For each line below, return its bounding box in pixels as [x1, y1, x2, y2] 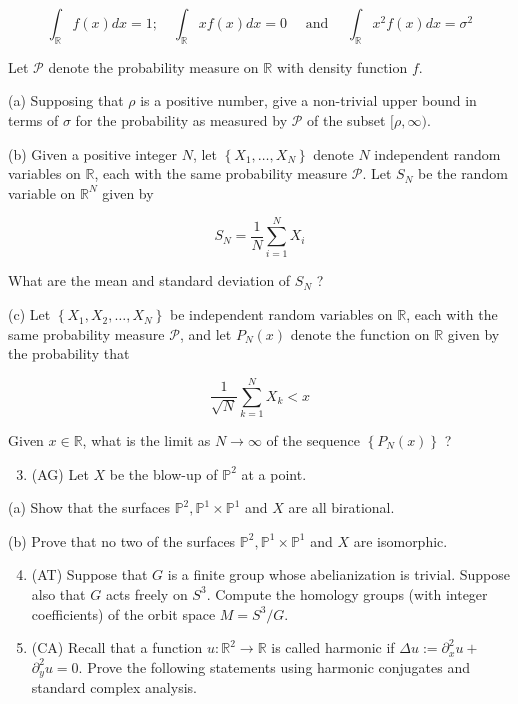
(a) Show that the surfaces [8, 497, 170, 518]
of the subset [307, 109, 386, 130]
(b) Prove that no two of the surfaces [8, 530, 236, 551]
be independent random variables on [170, 304, 393, 325]
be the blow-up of [109, 463, 218, 484]
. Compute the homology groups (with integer [206, 583, 488, 604]
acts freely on [105, 583, 188, 604]
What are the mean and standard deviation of [8, 270, 291, 291]
